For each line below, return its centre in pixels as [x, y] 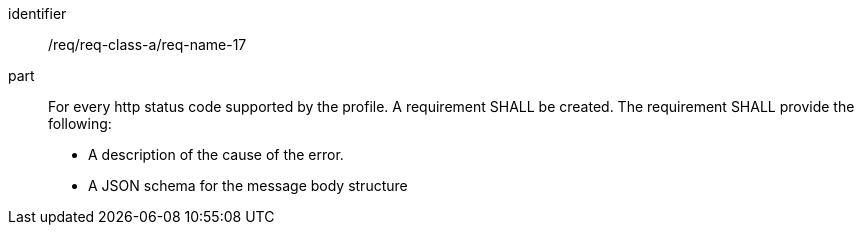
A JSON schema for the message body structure [248, 185]
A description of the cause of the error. [216, 154]
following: [80, 123]
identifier [37, 13]
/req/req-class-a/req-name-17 [147, 44]
